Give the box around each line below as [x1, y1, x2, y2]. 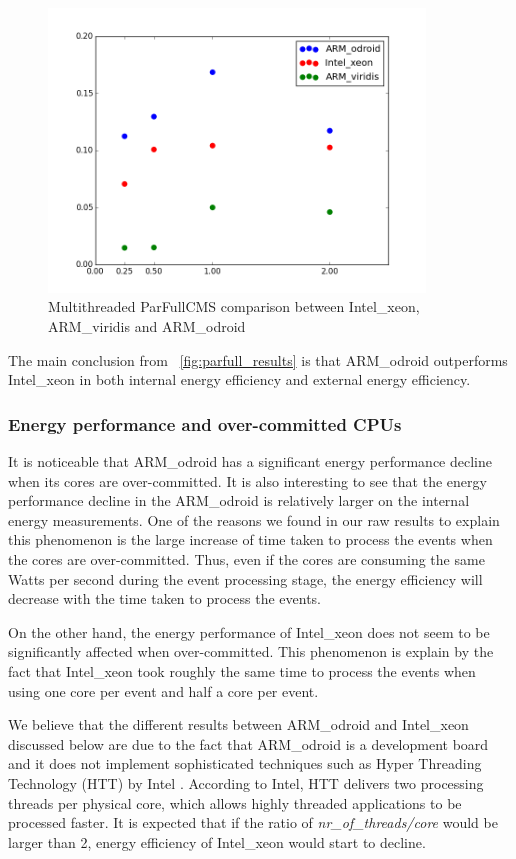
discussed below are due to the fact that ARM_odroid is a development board [8, 733, 489, 754]
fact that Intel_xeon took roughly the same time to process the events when [8, 660, 476, 681]
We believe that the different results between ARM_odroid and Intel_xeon [8, 714, 469, 735]
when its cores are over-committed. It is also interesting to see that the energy [8, 470, 487, 491]
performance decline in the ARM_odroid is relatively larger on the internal [8, 490, 470, 511]
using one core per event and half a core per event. [8, 680, 319, 701]
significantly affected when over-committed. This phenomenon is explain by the [8, 641, 494, 662]
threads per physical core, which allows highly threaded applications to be [8, 792, 462, 813]
